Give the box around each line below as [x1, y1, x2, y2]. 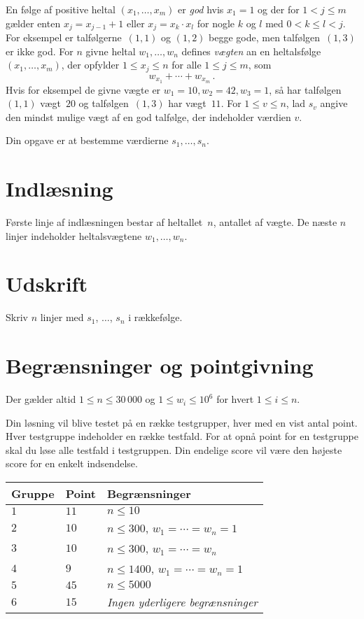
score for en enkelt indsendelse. [6, 456, 138, 471]
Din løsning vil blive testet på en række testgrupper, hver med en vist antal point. [6, 415, 358, 429]
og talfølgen [78, 96, 129, 111]
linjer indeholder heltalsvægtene [6, 228, 142, 243]
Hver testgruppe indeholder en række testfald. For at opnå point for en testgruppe [6, 429, 358, 443]
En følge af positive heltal [6, 2, 116, 16]
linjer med [40, 310, 84, 325]
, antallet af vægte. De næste [213, 215, 337, 229]
